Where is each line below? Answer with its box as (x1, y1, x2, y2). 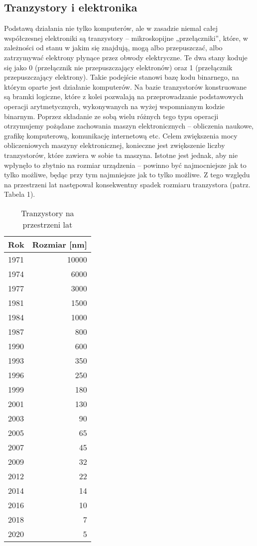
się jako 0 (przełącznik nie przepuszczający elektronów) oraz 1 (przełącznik (4, 62, 233, 72)
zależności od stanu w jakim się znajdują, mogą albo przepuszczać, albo (4, 42, 223, 53)
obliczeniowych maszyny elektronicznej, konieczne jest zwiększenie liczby (4, 140, 225, 150)
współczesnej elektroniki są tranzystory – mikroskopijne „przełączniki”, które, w (4, 32, 248, 43)
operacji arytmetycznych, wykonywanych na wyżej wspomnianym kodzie (4, 101, 225, 111)
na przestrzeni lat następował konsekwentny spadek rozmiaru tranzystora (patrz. (4, 179, 251, 189)
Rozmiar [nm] (32, 238, 87, 250)
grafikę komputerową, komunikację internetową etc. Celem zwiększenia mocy (4, 130, 238, 140)
